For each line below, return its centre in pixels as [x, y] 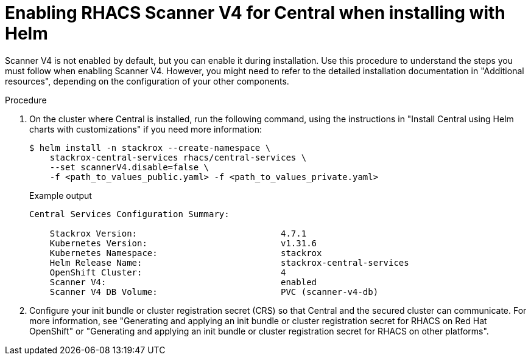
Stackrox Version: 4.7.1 [178, 233]
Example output [61, 195]
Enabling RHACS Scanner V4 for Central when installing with [255, 13]
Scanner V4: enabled [183, 282]
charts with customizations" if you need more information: [146, 129]
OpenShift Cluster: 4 [168, 272]
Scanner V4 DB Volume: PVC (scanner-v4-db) [214, 292]
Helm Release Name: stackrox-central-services [229, 262]
